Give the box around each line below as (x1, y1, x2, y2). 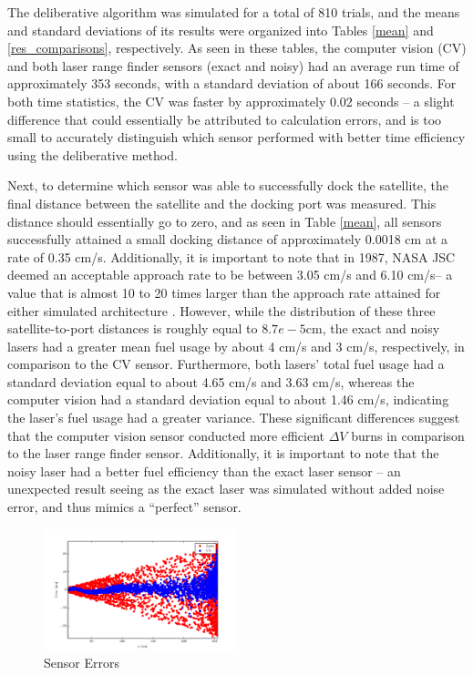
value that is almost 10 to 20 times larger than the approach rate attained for (7, 282, 441, 302)
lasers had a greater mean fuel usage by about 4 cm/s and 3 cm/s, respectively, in (7, 336, 465, 355)
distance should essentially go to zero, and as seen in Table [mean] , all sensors (7, 211, 442, 230)
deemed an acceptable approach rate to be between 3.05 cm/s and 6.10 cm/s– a (7, 265, 453, 284)
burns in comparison (351, 425, 465, 445)
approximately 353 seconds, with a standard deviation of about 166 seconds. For (7, 74, 457, 93)
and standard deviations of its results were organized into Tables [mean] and (7, 20, 434, 39)
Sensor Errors (44, 653, 119, 672)
